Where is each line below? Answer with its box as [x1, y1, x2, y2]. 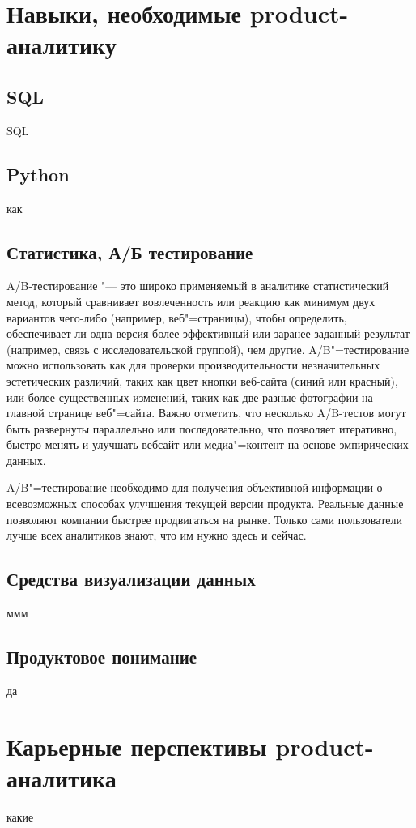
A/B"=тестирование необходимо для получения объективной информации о [6, 479, 383, 496]
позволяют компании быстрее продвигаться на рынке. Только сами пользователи [6, 510, 402, 527]
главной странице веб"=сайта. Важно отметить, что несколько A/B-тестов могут [6, 404, 406, 421]
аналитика [6, 761, 117, 794]
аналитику [6, 28, 117, 62]
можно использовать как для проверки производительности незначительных [6, 356, 380, 373]
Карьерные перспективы [6, 729, 267, 762]
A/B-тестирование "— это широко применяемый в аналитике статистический [6, 277, 389, 294]
